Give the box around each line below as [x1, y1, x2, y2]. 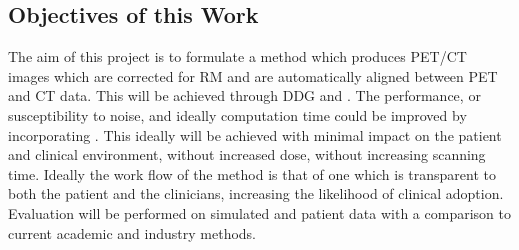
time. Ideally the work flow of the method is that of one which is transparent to [8, 163, 496, 184]
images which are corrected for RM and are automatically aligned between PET [8, 65, 498, 86]
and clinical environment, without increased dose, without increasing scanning [8, 144, 486, 165]
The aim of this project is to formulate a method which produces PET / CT [8, 46, 467, 67]
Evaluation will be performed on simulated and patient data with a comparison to [8, 202, 511, 223]
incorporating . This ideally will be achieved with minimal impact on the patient [8, 124, 502, 145]
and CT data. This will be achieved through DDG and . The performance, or [8, 85, 481, 106]
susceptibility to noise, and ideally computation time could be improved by [8, 104, 467, 125]
